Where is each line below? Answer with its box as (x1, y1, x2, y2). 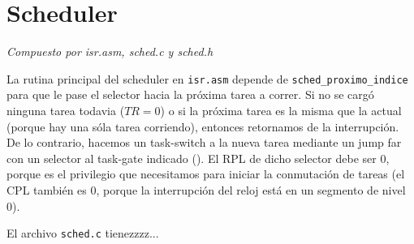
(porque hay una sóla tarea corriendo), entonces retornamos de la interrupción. (6, 118, 399, 135)
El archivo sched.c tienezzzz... (6, 225, 159, 242)
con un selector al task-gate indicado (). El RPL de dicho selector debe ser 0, (6, 149, 390, 166)
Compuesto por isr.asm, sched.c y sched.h (6, 43, 213, 60)
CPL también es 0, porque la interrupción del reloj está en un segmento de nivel (6, 181, 406, 198)
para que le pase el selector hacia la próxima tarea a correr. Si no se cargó (6, 86, 374, 103)
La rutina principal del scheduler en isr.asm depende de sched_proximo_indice (6, 70, 408, 87)
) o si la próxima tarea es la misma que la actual (160, 101, 402, 118)
